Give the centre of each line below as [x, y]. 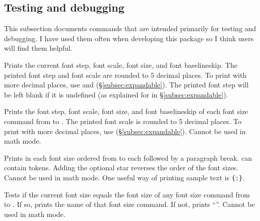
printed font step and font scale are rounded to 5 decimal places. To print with [125, 75]
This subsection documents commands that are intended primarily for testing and [130, 28]
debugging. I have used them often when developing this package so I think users [129, 38]
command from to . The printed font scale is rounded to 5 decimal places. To [123, 121]
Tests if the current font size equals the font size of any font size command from [127, 194]
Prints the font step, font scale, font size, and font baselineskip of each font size [126, 111]
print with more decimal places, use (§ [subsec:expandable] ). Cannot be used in [125, 131]
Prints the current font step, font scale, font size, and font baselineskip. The [121, 65]
